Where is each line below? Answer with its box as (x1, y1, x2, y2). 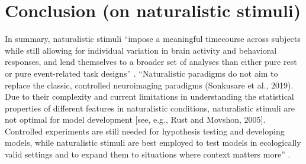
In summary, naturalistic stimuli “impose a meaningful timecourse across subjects (5, 32, 301, 45)
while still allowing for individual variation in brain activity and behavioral (5, 44, 277, 56)
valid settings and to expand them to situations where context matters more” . (5, 148, 291, 160)
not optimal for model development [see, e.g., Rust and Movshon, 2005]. (5, 113, 266, 126)
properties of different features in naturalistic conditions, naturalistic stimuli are (5, 101, 295, 114)
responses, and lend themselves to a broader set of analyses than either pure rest (5, 55, 297, 68)
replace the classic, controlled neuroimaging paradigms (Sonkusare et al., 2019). (5, 78, 294, 91)
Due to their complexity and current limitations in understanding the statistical (5, 90, 294, 103)
